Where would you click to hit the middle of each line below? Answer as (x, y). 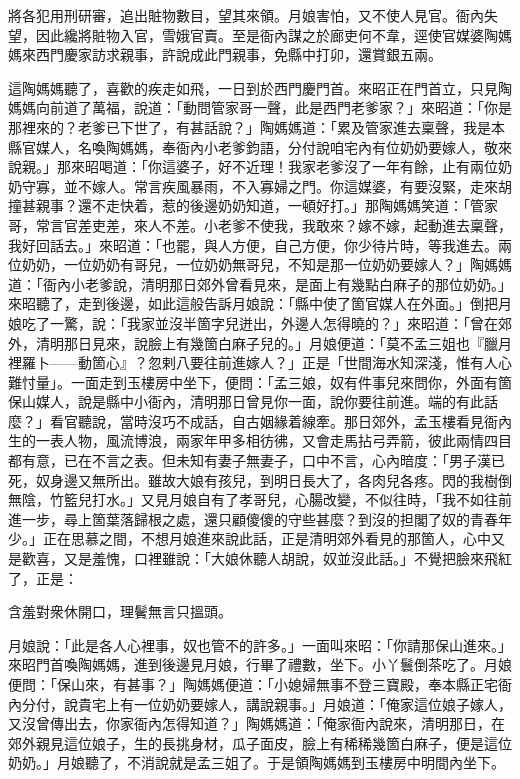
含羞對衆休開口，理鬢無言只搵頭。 (120, 611)
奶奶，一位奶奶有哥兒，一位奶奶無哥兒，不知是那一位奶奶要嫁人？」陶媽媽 (266, 264)
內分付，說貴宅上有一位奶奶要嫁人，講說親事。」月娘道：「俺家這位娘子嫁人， (260, 703)
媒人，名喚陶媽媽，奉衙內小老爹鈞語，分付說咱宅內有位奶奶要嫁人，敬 (266, 146)
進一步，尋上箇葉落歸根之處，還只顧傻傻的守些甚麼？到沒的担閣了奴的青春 (253, 518)
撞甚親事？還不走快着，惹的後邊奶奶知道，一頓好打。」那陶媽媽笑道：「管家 (253, 205)
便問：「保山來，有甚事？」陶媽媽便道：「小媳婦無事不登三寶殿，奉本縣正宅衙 (260, 684)
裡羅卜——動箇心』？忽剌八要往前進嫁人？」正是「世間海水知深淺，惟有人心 (260, 362)
